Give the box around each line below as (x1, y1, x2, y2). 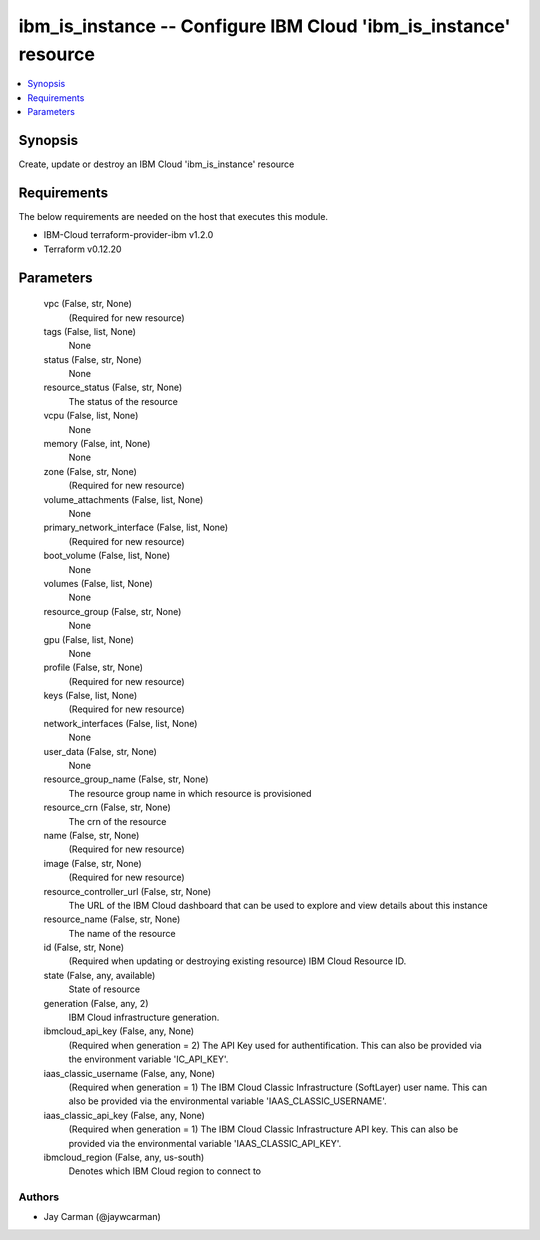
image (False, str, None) (43, 857, 142, 869)
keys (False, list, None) (43, 690, 138, 702)
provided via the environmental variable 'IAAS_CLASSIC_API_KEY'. (68, 1137, 342, 1149)
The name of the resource (68, 927, 176, 939)
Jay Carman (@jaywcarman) (43, 1211, 162, 1223)
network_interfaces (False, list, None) (43, 717, 198, 729)
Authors (18, 1190, 60, 1204)
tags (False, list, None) (43, 325, 137, 337)
